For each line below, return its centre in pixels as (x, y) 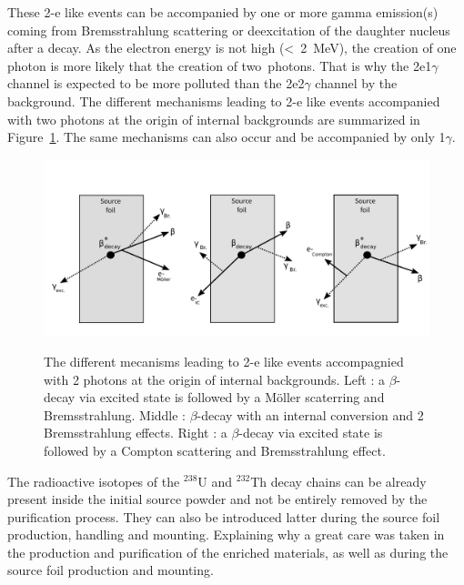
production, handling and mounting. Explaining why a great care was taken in (226, 535)
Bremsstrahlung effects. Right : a (136, 433)
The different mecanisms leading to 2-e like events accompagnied (224, 361)
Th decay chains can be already (338, 481)
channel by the (356, 83)
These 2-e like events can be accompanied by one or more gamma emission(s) (223, 12)
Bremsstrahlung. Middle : (115, 414)
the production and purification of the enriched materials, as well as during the (228, 552)
